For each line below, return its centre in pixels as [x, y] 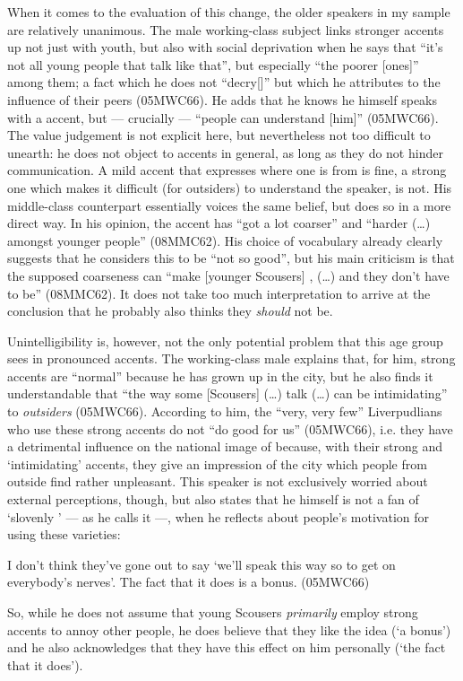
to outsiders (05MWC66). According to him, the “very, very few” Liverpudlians [225, 411]
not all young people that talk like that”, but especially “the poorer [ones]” [213, 64]
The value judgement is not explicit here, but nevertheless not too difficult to [219, 135]
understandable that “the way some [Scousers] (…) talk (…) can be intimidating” [227, 393]
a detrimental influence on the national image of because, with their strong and [225, 446]
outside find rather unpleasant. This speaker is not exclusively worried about [218, 481]
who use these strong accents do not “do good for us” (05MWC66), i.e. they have [230, 428]
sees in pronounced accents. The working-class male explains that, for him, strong [231, 358]
